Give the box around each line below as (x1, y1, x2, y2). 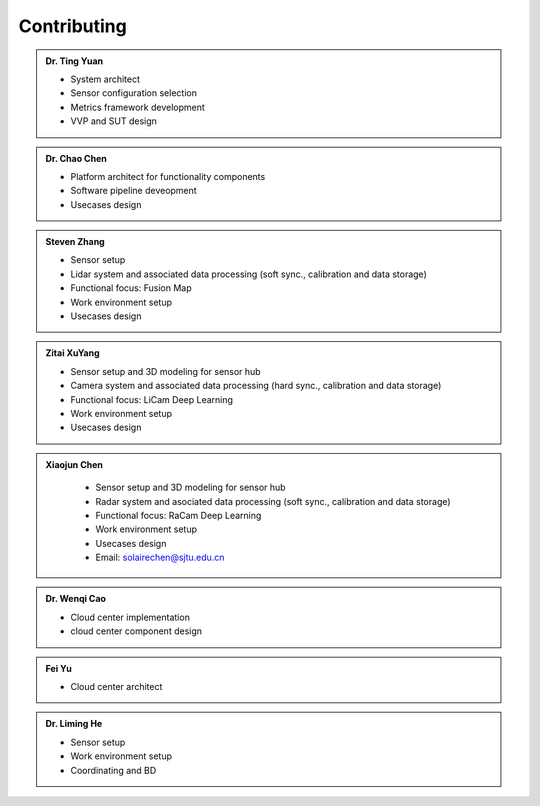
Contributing (18, 15, 127, 37)
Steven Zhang (45, 236, 105, 248)
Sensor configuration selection (70, 87, 197, 99)
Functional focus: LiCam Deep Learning (70, 393, 234, 405)
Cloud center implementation (70, 611, 190, 623)
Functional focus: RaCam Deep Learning (95, 509, 262, 521)
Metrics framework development (70, 101, 205, 113)
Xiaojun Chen (45, 458, 104, 470)
